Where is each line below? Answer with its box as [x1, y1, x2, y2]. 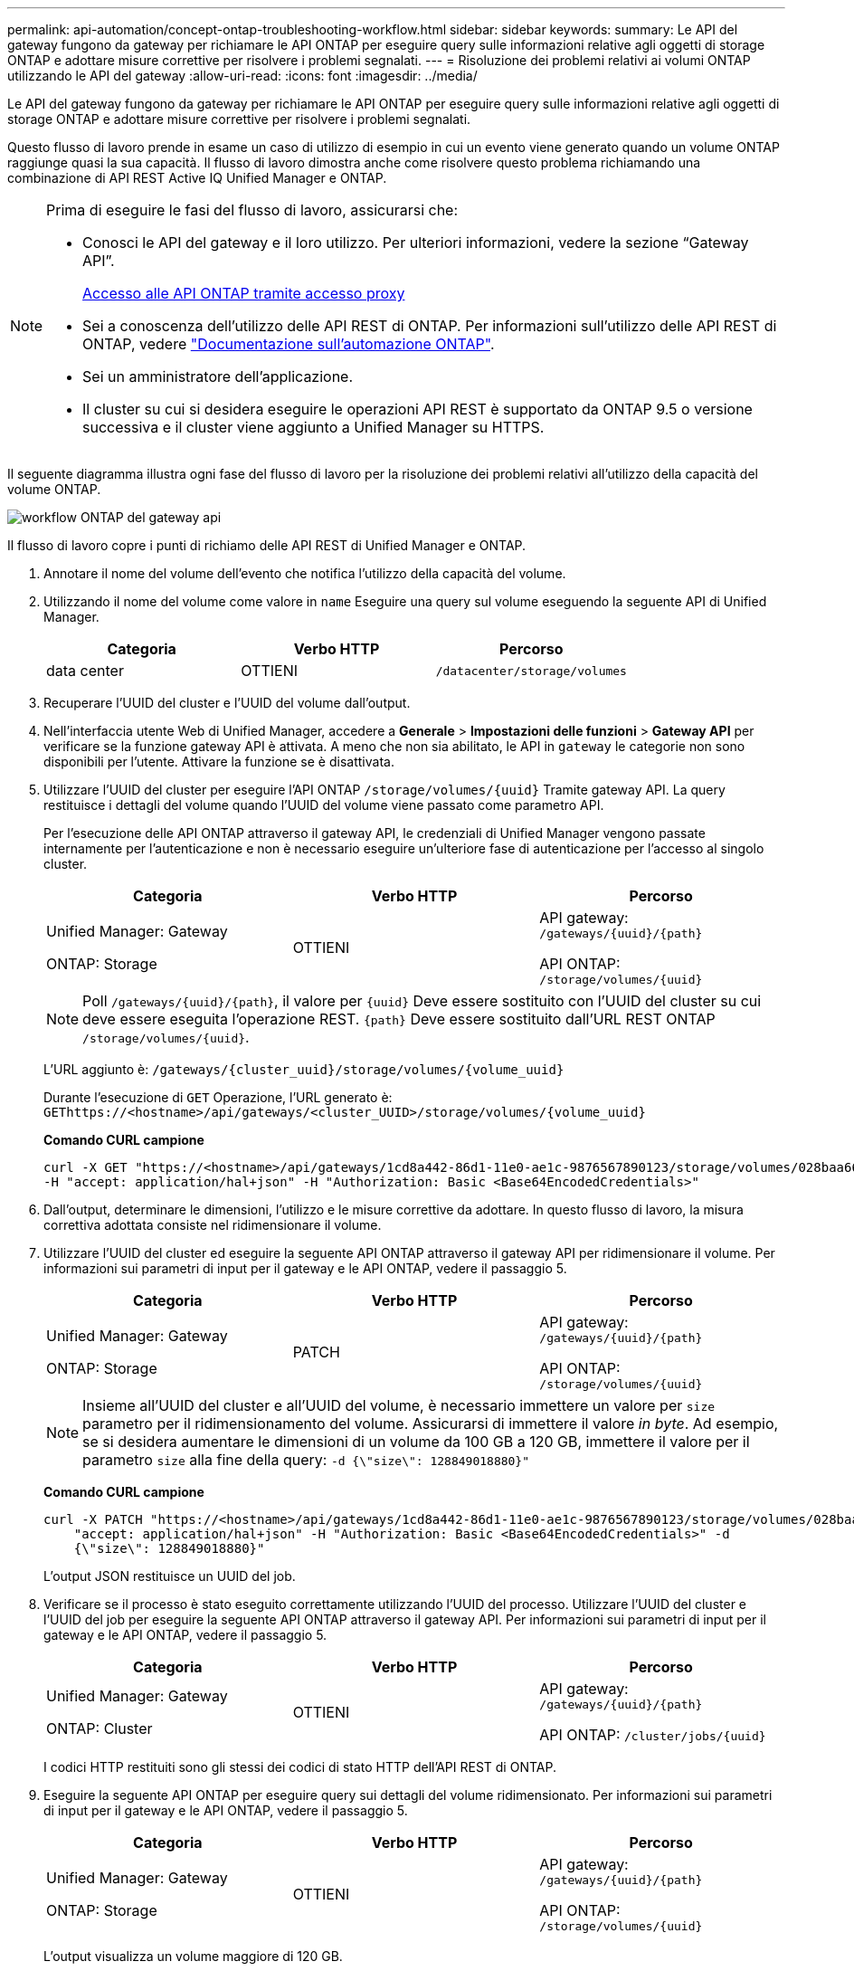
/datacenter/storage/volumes [435, 663, 627, 678]
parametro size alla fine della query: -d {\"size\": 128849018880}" [82, 1451, 530, 1469]
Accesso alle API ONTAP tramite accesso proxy [82, 284, 405, 302]
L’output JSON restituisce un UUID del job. [43, 1568, 296, 1584]
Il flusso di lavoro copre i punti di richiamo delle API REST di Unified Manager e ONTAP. [7, 538, 527, 553]
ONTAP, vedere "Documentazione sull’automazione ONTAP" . [82, 335, 495, 353]
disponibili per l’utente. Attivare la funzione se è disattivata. [43, 754, 394, 769]
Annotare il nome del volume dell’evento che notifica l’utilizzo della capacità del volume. [43, 566, 566, 581]
